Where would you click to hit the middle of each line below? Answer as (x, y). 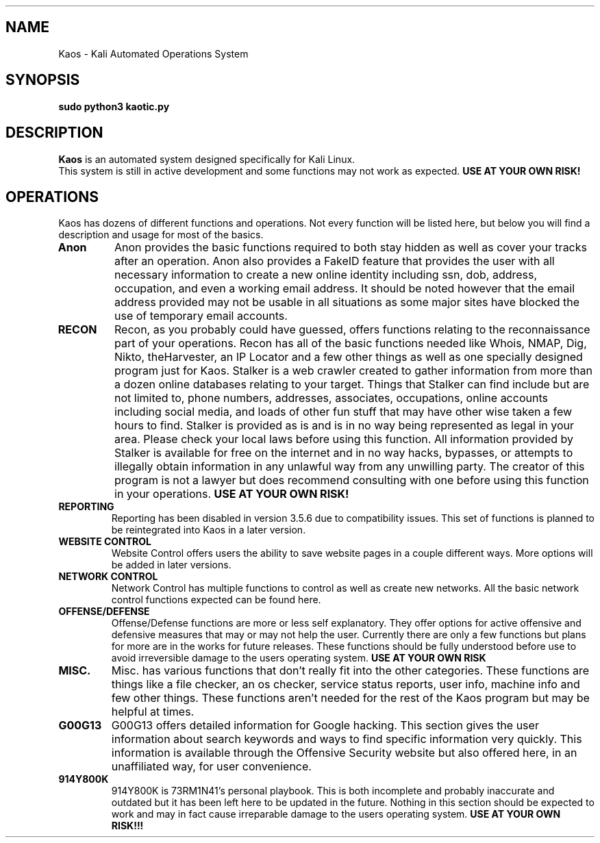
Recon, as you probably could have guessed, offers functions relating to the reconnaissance (352, 330)
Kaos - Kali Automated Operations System (153, 53)
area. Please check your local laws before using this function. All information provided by (344, 439)
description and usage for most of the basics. (161, 235)
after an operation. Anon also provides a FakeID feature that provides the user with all (335, 261)
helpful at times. (153, 712)
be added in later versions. (171, 565)
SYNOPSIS (43, 80)
